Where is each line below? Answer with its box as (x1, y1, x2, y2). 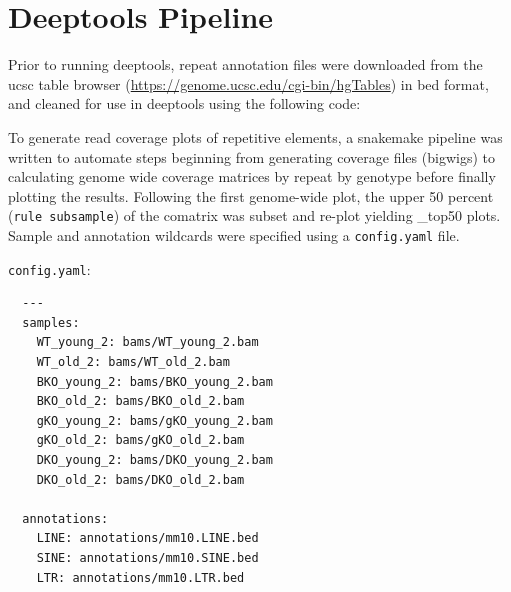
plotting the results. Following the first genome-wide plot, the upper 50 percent (8, 185, 494, 206)
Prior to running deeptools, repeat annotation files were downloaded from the (8, 54, 483, 75)
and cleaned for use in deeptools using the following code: (8, 93, 361, 114)
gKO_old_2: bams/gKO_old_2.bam (36, 433, 245, 448)
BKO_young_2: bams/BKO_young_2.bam (36, 374, 273, 389)
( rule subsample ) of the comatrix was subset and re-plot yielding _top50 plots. (8, 205, 501, 226)
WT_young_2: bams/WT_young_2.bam (36, 335, 259, 350)
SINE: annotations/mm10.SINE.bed (36, 550, 259, 565)
